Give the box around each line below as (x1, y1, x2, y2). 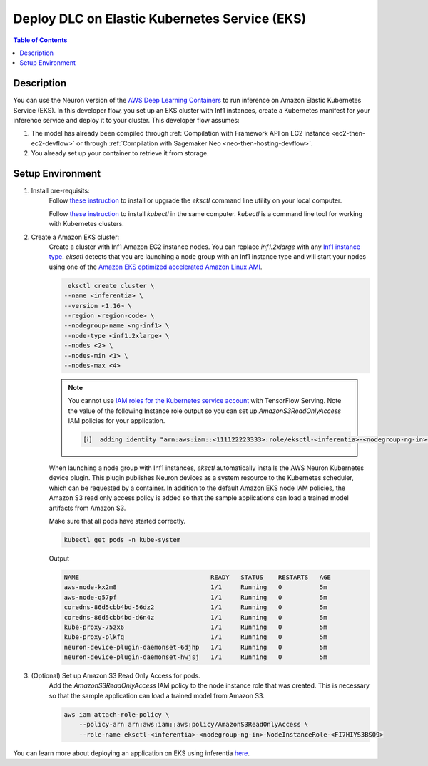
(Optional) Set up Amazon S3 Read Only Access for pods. (31, 671, 200, 680)
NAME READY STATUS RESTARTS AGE (63, 573, 332, 581)
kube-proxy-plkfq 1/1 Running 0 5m (63, 633, 327, 641)
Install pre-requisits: (31, 186, 90, 195)
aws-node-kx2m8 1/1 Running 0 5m (63, 583, 327, 591)
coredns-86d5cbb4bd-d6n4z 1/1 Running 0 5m (63, 613, 327, 621)
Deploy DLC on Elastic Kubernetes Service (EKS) (13, 11, 307, 26)
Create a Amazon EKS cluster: (31, 233, 120, 241)
